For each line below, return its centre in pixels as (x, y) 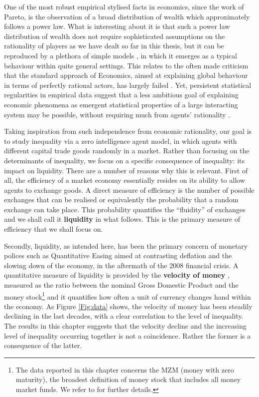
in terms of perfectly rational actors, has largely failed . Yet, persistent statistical (128, 85)
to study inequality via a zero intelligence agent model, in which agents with (121, 141)
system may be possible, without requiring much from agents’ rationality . (117, 114)
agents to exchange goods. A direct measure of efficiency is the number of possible (129, 190)
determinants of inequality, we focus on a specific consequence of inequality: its (125, 160)
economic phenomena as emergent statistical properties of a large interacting (121, 104)
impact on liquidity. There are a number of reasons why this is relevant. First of (126, 170)
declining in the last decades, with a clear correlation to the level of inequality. (124, 316)
